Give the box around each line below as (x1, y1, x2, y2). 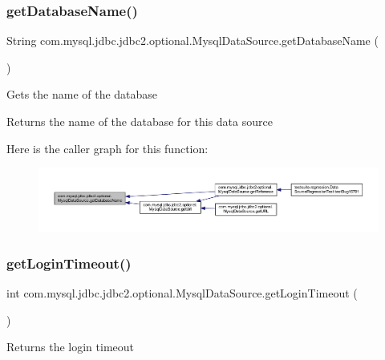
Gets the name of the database (6, 86, 158, 103)
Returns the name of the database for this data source (6, 113, 273, 129)
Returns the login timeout (6, 338, 134, 355)
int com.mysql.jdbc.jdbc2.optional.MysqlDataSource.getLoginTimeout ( (6, 284, 358, 301)
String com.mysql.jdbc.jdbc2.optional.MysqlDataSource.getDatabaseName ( (6, 32, 379, 49)
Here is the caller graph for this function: (6, 140, 209, 156)
